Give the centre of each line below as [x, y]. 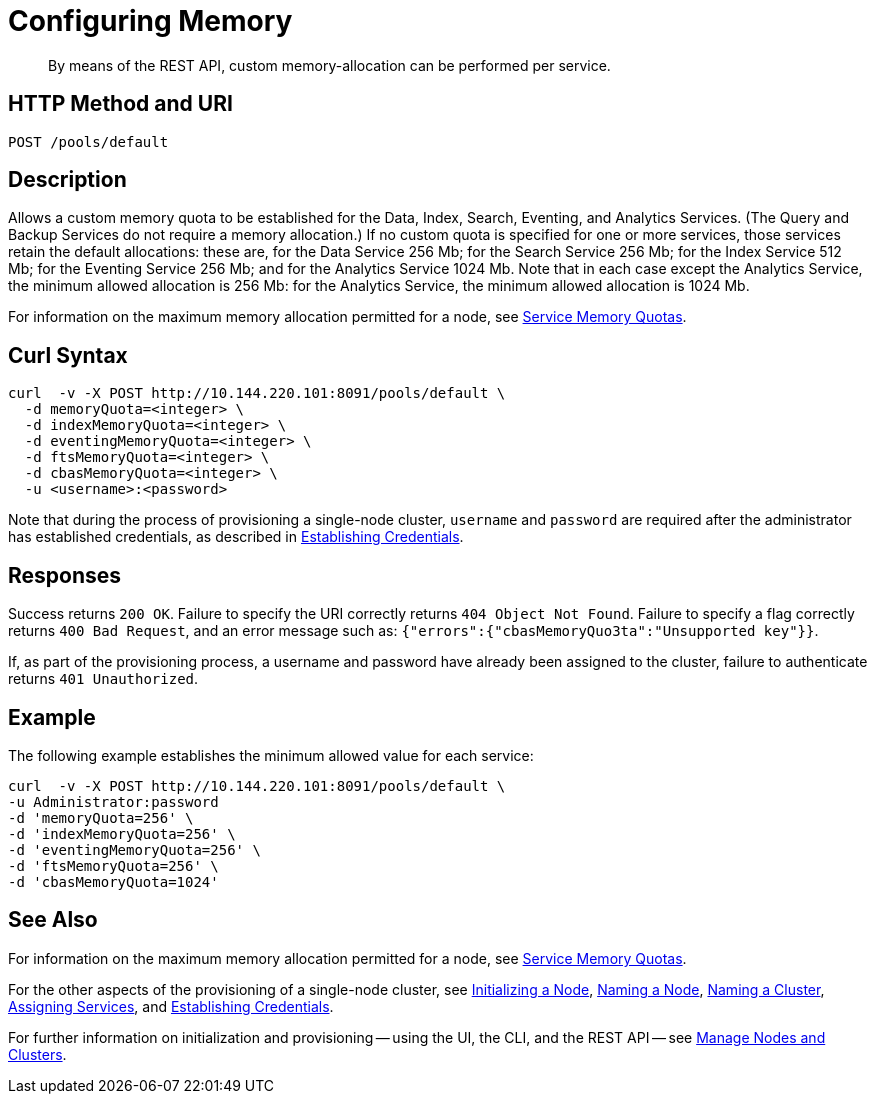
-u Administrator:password [113, 801]
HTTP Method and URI [120, 104]
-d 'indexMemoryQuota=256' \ [122, 833]
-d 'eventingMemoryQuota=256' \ [134, 849]
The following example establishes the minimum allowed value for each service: [271, 755]
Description [67, 180]
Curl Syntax [68, 355]
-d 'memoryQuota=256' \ [101, 817]
